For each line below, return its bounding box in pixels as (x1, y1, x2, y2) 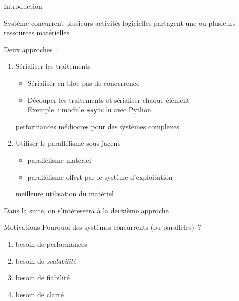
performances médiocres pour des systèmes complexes (15, 121, 179, 131)
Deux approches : (4, 44, 58, 54)
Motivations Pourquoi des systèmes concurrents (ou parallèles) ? (4, 222, 201, 232)
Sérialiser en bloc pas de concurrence (27, 77, 140, 88)
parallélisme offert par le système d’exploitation (27, 171, 173, 182)
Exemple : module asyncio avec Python (27, 104, 151, 115)
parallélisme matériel (27, 155, 91, 165)
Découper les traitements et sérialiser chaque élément (27, 94, 190, 105)
